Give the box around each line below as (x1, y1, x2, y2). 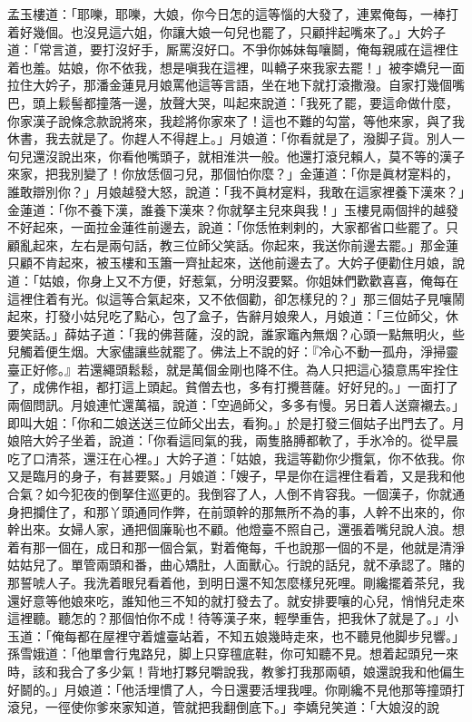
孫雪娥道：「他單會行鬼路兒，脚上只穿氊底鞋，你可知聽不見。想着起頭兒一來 (7, 644, 458, 663)
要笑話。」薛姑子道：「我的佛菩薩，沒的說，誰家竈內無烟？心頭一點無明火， (7, 324, 452, 343)
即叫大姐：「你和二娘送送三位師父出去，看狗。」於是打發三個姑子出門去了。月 (7, 413, 465, 432)
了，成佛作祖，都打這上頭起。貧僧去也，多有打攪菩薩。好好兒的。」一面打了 (7, 377, 458, 396)
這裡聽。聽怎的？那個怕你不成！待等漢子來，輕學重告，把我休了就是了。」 (7, 609, 446, 628)
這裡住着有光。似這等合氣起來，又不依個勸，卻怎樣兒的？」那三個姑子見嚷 (7, 288, 452, 307)
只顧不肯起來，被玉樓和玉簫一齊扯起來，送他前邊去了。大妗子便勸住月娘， (7, 253, 452, 272)
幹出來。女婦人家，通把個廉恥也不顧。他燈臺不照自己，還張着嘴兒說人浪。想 (7, 520, 465, 539)
